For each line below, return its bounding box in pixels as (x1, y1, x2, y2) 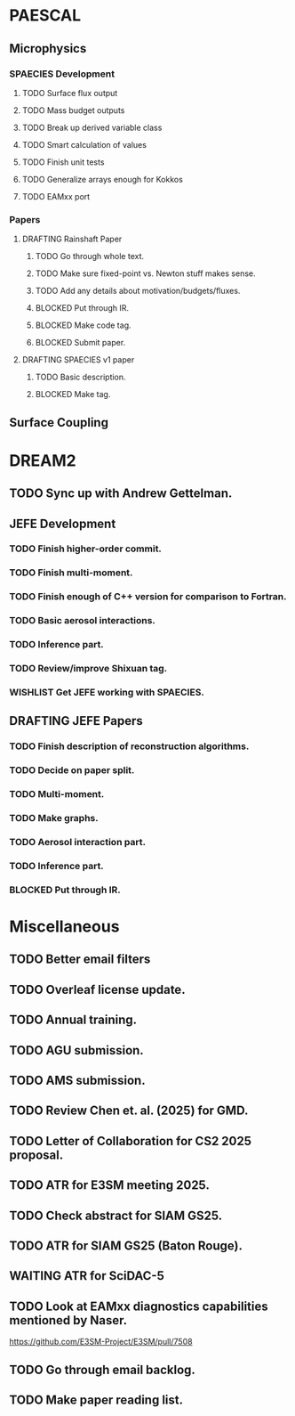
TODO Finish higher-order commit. (9, 542, 163, 555)
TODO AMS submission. (9, 1072, 146, 1087)
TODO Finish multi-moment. (9, 566, 133, 579)
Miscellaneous (9, 916, 120, 937)
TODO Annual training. (9, 1013, 138, 1028)
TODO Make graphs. (9, 812, 100, 825)
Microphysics (9, 41, 87, 56)
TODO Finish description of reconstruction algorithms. (9, 740, 250, 753)
